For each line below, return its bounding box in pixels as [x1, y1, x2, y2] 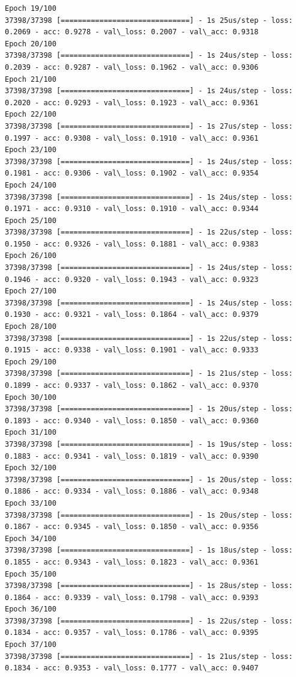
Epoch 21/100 [5, 75, 56, 84]
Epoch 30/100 [5, 393, 56, 402]
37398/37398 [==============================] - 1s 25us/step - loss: [5, 16, 293, 25]
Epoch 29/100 [5, 357, 56, 366]
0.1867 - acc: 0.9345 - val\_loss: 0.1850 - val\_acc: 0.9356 [5, 522, 259, 531]
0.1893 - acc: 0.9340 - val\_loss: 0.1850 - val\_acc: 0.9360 [5, 416, 259, 425]
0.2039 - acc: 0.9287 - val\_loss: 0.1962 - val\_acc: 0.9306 [5, 63, 259, 72]
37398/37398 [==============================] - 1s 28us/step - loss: [5, 581, 293, 590]
